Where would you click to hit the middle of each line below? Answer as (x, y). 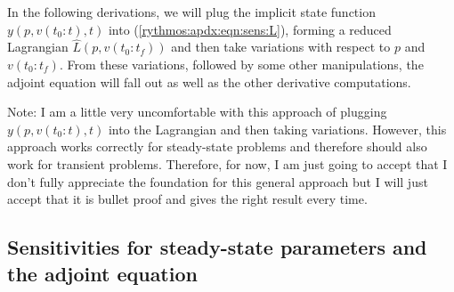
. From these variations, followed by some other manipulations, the (241, 64)
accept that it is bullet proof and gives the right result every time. (187, 199)
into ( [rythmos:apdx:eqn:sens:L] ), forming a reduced (250, 29)
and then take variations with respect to (281, 47)
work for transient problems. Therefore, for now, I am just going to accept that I (227, 163)
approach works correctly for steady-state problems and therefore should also (217, 146)
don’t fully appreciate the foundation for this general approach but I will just (218, 181)
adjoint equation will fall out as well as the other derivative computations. (209, 81)
